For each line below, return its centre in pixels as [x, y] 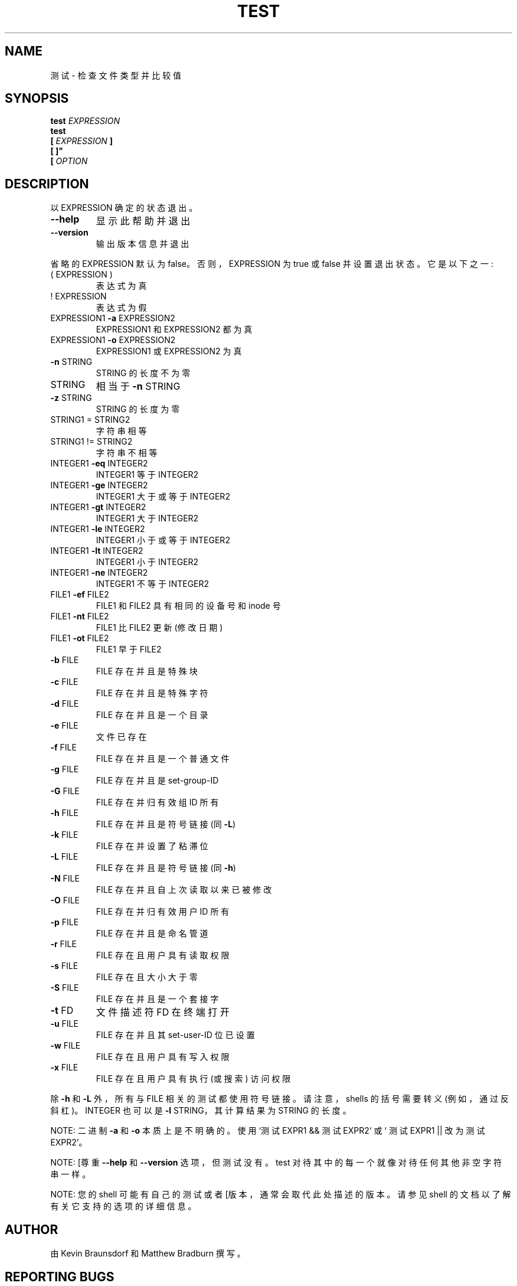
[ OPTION [69, 161]
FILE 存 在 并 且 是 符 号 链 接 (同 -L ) [166, 824]
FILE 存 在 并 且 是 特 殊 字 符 [152, 693]
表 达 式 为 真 [121, 286]
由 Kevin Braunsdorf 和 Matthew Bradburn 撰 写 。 [148, 1254]
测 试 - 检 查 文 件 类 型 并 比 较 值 [116, 75]
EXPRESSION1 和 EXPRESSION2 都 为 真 [174, 329]
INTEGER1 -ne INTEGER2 [99, 573]
